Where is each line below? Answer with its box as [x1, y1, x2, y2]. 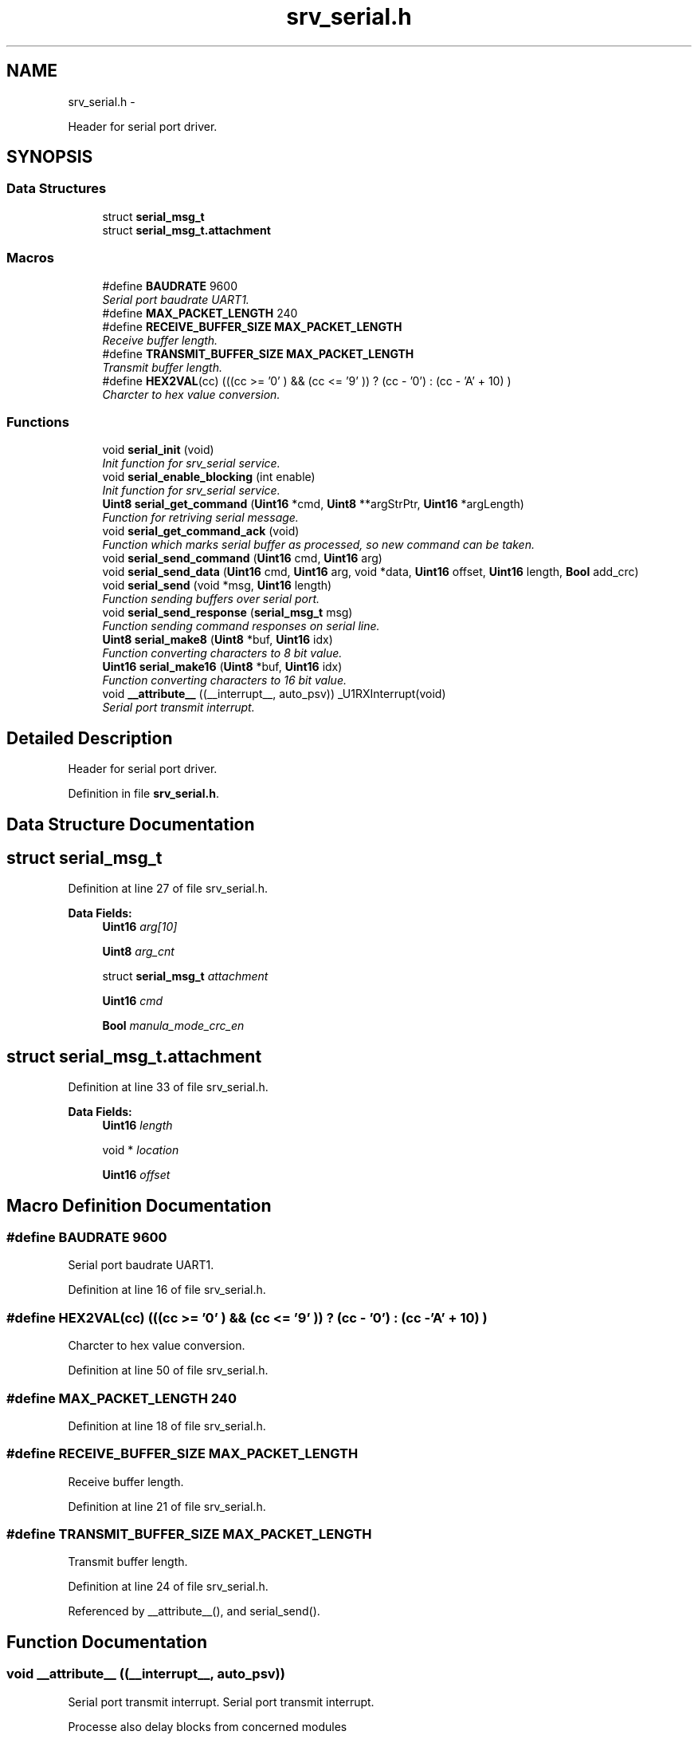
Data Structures [6, 180, 107, 197]
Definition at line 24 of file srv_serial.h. [68, 1579, 269, 1594]
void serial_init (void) [102, 443, 214, 457]
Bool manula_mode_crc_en [102, 1019, 245, 1033]
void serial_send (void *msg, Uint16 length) [102, 578, 332, 593]
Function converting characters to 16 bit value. [102, 673, 347, 688]
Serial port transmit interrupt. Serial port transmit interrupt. [68, 1694, 374, 1709]
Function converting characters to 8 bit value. [102, 646, 343, 661]
